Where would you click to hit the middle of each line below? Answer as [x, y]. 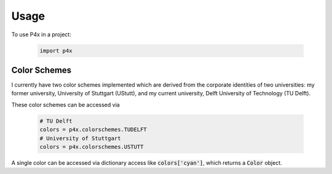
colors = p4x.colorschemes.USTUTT [92, 147]
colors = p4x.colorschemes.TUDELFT [93, 130]
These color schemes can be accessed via [65, 105]
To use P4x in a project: [41, 34]
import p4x [56, 50]
